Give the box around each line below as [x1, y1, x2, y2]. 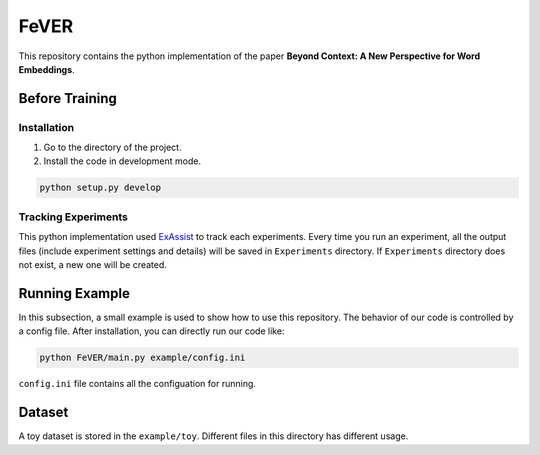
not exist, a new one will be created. [18, 258, 167, 270]
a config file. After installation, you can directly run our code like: [18, 325, 285, 337]
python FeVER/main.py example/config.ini [39, 352, 246, 364]
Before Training [18, 90, 117, 107]
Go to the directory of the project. [43, 141, 182, 154]
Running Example [18, 285, 130, 302]
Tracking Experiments [18, 210, 129, 224]
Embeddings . [18, 63, 75, 75]
